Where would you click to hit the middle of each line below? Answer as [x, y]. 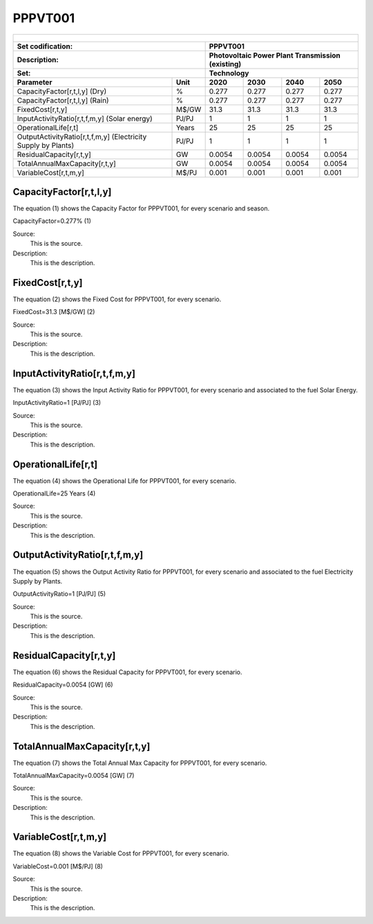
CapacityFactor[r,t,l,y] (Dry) [62, 91]
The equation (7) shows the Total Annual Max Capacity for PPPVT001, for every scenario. [140, 763]
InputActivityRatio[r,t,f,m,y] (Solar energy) [85, 118]
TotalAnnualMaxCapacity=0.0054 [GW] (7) [74, 776]
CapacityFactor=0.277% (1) [52, 221]
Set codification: [45, 46]
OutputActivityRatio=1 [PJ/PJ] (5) [59, 594]
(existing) [225, 64]
